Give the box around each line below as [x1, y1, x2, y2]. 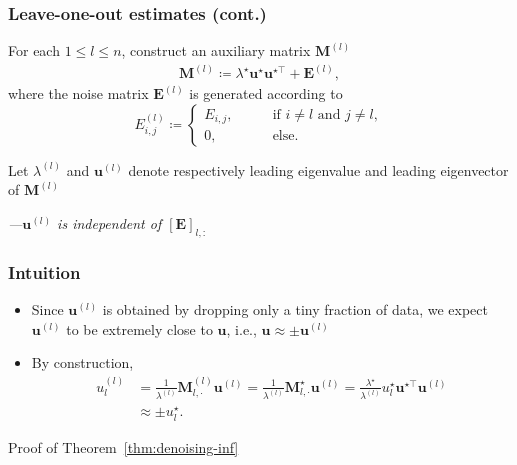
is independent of [57, 213, 162, 234]
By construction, [31, 352, 134, 373]
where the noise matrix [8, 83, 149, 104]
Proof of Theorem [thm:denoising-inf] [8, 436, 239, 457]
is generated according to [189, 83, 343, 104]
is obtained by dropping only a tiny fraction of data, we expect [102, 299, 488, 320]
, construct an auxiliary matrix [121, 40, 311, 61]
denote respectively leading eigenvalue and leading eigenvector [128, 159, 509, 180]
